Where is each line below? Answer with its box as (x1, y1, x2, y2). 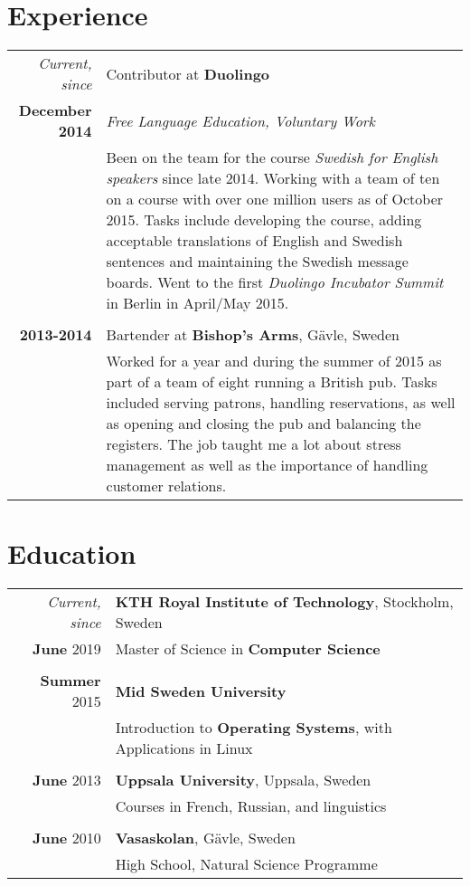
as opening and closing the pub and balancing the (106, 413, 421, 434)
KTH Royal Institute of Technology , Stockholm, (115, 591, 454, 613)
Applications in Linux (115, 738, 253, 759)
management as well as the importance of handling (106, 454, 428, 476)
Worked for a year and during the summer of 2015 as (106, 350, 442, 372)
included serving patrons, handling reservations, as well (106, 392, 456, 414)
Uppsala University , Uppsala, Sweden (115, 769, 371, 791)
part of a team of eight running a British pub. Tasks (106, 371, 437, 393)
